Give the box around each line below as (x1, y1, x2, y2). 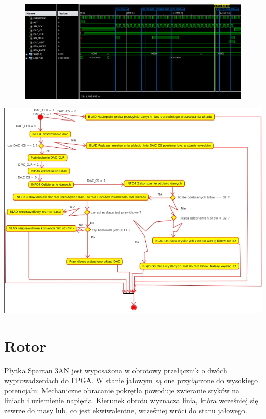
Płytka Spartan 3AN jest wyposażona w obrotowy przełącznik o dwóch (4, 365, 227, 375)
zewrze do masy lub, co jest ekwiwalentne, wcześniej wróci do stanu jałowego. (4, 405, 247, 415)
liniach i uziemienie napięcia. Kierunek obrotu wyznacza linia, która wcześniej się (4, 395, 258, 406)
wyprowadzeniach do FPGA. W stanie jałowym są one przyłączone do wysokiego (4, 375, 258, 386)
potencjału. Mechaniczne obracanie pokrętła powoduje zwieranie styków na (4, 385, 239, 395)
